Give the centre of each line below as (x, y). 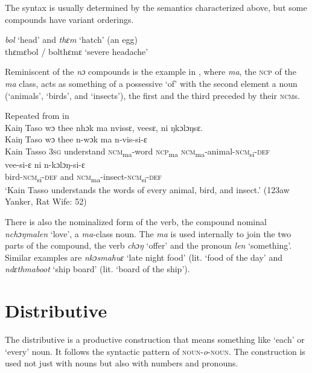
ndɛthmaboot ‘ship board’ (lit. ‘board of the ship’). (97, 269)
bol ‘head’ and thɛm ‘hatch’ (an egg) (71, 40)
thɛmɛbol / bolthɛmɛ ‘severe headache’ (77, 51)
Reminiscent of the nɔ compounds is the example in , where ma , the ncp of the (151, 72)
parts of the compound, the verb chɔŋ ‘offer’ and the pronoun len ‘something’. (148, 245)
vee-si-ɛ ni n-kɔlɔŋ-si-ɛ (45, 164)
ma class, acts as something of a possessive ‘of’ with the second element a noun (151, 83)
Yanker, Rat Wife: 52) (46, 201)
